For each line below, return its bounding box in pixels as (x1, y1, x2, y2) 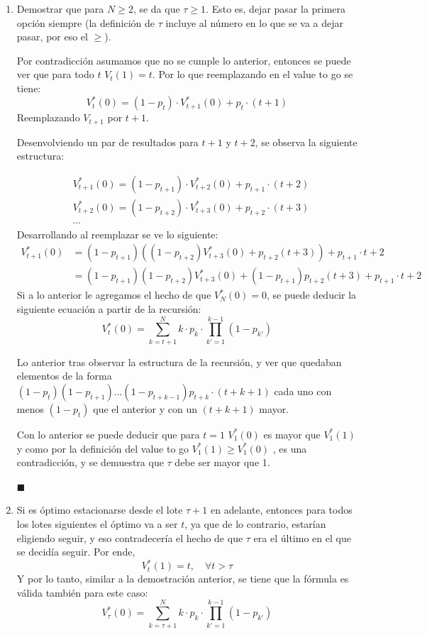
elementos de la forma (16, 368, 112, 383)
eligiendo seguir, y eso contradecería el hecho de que (16, 530, 243, 545)
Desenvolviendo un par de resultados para (16, 134, 199, 149)
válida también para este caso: (16, 585, 148, 600)
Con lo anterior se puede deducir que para (16, 426, 200, 441)
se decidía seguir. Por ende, (16, 544, 135, 559)
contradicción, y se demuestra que (16, 455, 164, 470)
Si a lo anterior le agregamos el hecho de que (16, 287, 211, 302)
